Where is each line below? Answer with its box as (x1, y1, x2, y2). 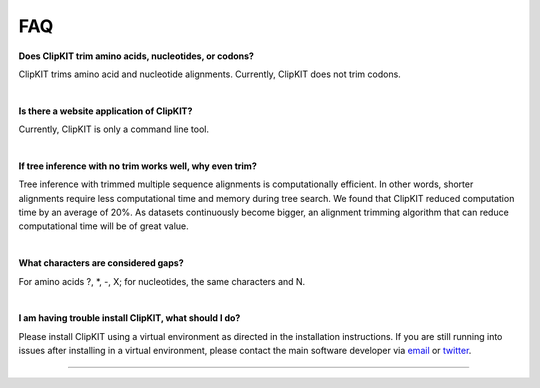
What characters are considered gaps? (18, 257, 184, 269)
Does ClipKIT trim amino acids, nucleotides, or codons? (18, 50, 255, 62)
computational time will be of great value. (18, 220, 189, 232)
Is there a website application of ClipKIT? (18, 105, 193, 117)
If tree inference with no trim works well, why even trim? (18, 160, 257, 172)
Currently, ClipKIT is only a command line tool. (18, 123, 210, 135)
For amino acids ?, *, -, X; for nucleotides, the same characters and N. (18, 275, 306, 287)
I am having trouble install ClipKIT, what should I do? (18, 312, 241, 324)
